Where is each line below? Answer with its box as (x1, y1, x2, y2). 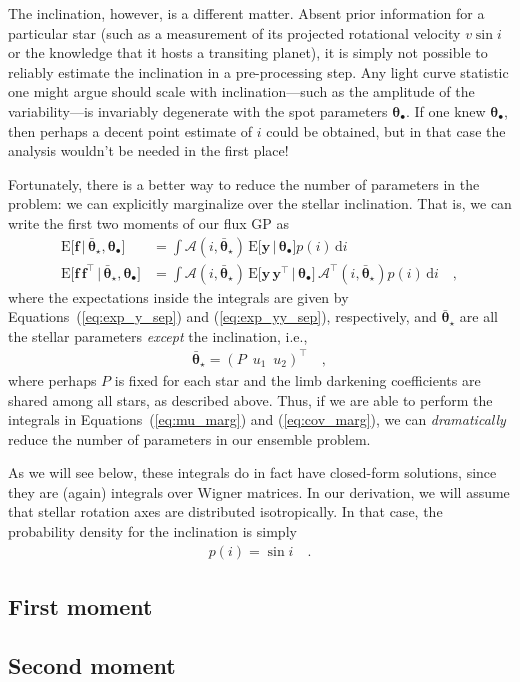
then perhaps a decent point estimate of (8, 120, 253, 141)
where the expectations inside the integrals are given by (8, 286, 349, 307)
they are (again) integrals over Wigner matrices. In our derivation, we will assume (8, 481, 510, 502)
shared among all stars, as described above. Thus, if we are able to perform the (8, 389, 493, 410)
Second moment (8, 649, 176, 680)
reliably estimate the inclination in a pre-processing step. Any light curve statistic (8, 61, 509, 82)
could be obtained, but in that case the (266, 120, 506, 141)
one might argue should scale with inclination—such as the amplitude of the (8, 81, 475, 102)
